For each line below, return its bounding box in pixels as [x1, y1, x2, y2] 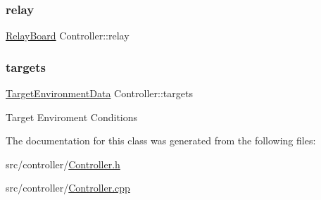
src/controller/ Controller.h [6, 156, 120, 171]
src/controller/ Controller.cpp [6, 180, 130, 195]
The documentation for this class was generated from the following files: [6, 133, 316, 148]
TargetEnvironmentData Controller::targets [6, 86, 193, 101]
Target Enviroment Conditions [6, 109, 138, 124]
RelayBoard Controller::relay [6, 28, 130, 43]
